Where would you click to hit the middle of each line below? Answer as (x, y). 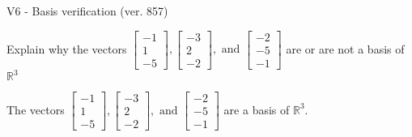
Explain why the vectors (67, 48)
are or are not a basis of (345, 48)
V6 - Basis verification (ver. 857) (87, 11)
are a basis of (257, 109)
